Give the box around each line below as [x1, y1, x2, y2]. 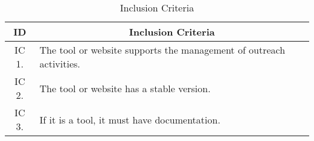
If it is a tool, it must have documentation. [39, 112, 220, 127]
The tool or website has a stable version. [39, 81, 211, 95]
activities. [39, 57, 80, 70]
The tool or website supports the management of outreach [39, 43, 286, 57]
